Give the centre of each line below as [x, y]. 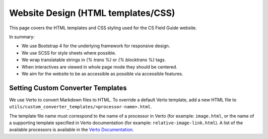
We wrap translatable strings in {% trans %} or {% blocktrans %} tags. [94, 60]
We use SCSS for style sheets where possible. [69, 53]
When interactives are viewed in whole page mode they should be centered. [100, 67]
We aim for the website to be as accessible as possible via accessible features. [102, 73]
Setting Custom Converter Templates [68, 88]
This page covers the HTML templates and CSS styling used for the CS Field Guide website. [103, 28]
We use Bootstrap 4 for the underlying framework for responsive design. [96, 46]
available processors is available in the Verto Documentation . [71, 130]
